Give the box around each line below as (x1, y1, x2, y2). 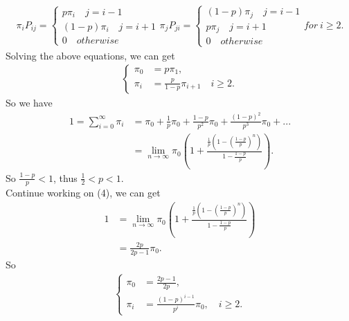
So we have (6, 95, 53, 110)
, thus (53, 170, 78, 185)
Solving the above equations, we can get (6, 48, 175, 62)
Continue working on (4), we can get (6, 185, 161, 200)
